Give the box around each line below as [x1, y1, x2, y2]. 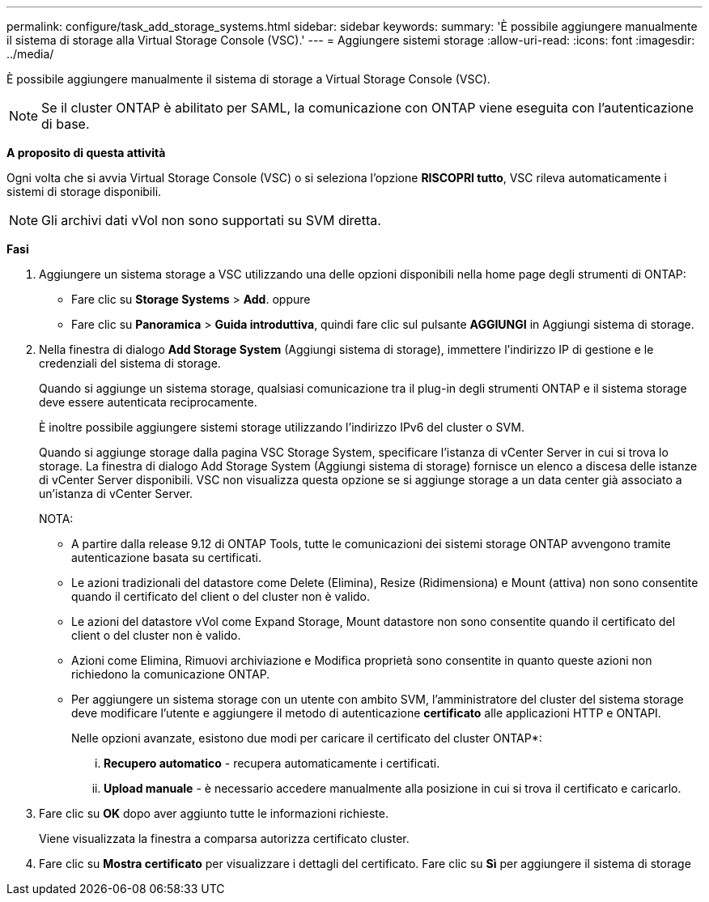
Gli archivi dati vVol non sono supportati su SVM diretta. [41, 212, 381, 228]
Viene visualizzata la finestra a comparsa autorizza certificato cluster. [39, 832, 410, 845]
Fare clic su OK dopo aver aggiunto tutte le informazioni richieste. [39, 806, 388, 820]
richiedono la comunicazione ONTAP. [71, 667, 270, 681]
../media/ [6, 47, 54, 61]
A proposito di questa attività [6, 146, 166, 160]
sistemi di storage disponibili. [6, 185, 162, 198]
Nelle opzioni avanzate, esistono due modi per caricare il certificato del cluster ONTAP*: [71, 731, 542, 745]
